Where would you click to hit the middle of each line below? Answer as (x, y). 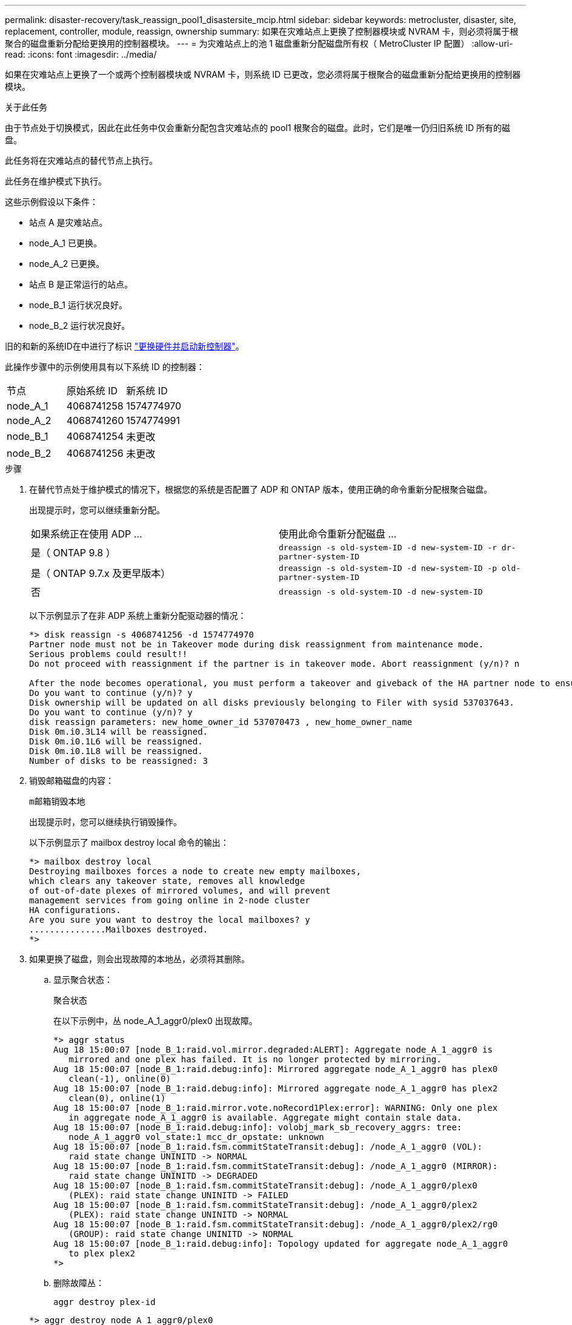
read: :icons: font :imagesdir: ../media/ (81, 54)
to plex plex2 (102, 1253)
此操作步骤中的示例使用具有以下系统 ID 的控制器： (105, 367)
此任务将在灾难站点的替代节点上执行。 (81, 160)
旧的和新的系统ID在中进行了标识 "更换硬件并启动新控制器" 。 (125, 346)
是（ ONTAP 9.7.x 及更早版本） (101, 573)
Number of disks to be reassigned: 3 (119, 761)
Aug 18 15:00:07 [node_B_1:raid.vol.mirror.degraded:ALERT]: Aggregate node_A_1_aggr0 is (273, 1050)
